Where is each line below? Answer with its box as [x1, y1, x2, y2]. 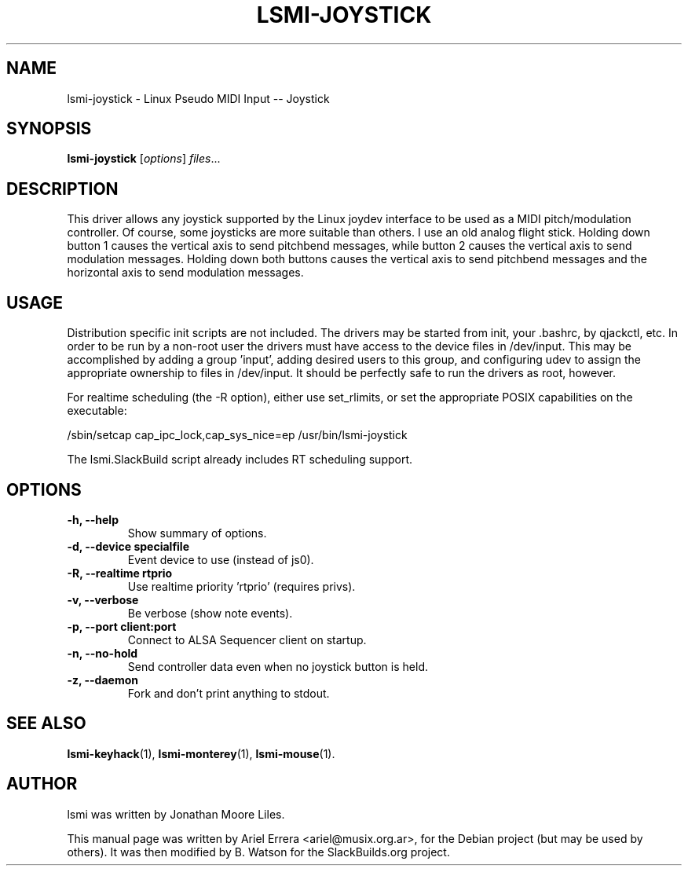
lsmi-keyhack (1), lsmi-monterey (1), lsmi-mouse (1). [67, 746, 335, 760]
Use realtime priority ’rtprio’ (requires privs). [127, 579, 356, 593]
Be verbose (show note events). [127, 606, 293, 620]
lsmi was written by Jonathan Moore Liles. [67, 807, 285, 821]
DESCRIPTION [6, 178, 119, 199]
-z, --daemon [67, 672, 138, 687]
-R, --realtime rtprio [67, 566, 173, 580]
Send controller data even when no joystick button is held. [127, 659, 428, 673]
